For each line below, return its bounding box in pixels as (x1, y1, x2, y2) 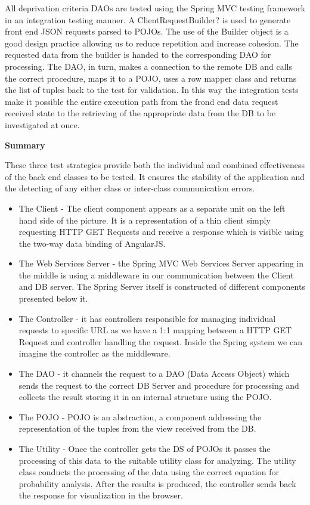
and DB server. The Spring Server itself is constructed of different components (18, 280, 305, 293)
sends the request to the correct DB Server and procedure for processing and (18, 379, 299, 391)
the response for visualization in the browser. (18, 489, 183, 501)
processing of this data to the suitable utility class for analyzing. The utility (18, 454, 296, 466)
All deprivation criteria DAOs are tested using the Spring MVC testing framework (5, 2, 305, 14)
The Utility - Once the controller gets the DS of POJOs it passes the (18, 442, 271, 454)
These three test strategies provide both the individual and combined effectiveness (5, 159, 305, 171)
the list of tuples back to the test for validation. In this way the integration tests (5, 83, 299, 96)
